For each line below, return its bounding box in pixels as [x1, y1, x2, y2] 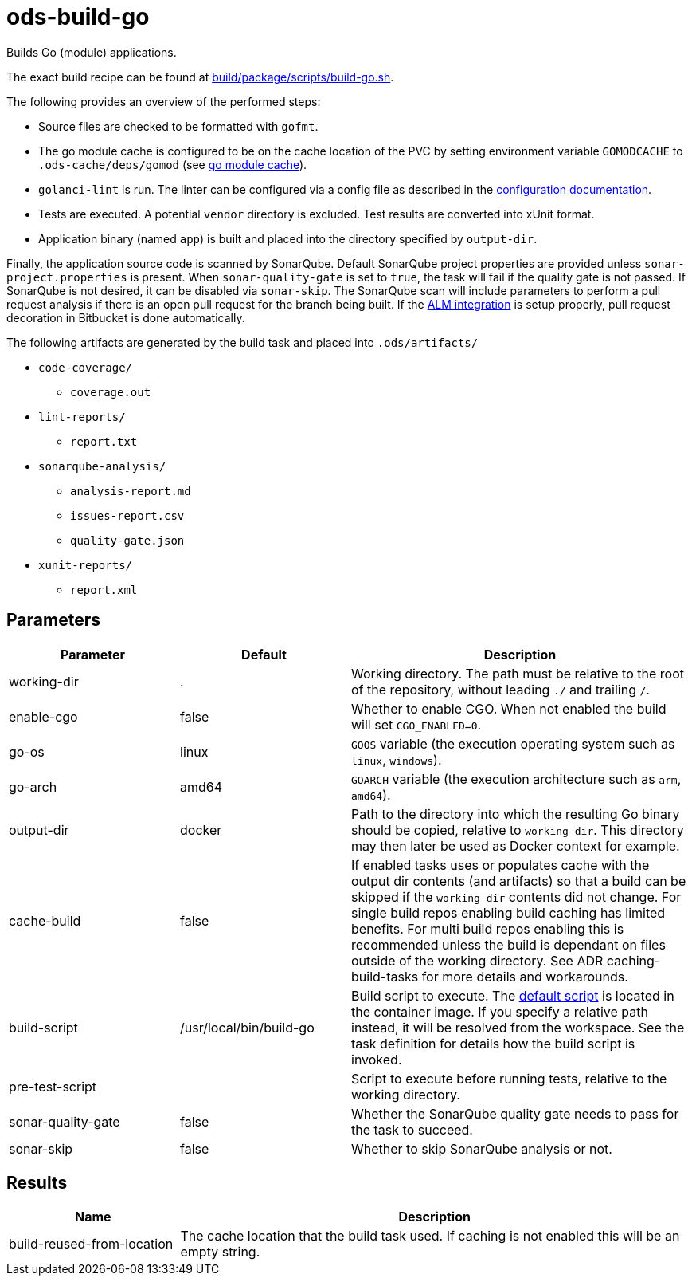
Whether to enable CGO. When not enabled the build [351, 700, 667, 717]
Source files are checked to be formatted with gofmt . [38, 119, 319, 133]
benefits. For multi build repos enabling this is [351, 920, 624, 937]
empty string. [180, 1244, 260, 1260]
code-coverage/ [38, 360, 133, 374]
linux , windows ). [351, 751, 442, 768]
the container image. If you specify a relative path [351, 1003, 648, 1020]
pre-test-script [9, 1078, 97, 1095]
